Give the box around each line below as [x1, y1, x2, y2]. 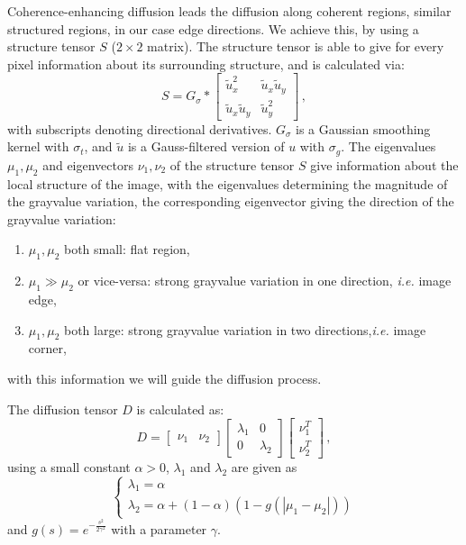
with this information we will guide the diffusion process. [7, 368, 322, 387]
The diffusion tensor [7, 399, 118, 418]
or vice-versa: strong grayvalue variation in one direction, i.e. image [78, 271, 452, 290]
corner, [28, 339, 67, 358]
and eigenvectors [42, 155, 134, 174]
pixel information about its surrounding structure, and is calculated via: [7, 54, 405, 73]
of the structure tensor [169, 155, 295, 174]
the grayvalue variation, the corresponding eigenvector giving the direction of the [7, 192, 454, 211]
